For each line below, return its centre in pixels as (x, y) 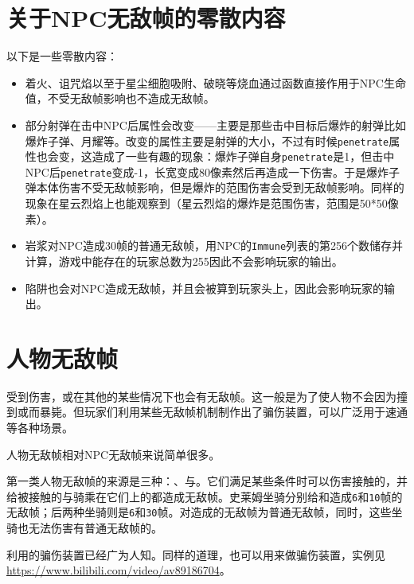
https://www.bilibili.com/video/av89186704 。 (119, 570)
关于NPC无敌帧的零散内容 (146, 18)
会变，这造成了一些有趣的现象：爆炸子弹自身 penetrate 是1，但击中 (221, 156)
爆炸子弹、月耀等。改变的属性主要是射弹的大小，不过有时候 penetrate (207, 140)
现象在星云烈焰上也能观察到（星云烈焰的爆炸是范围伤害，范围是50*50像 (212, 203)
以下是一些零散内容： (62, 56)
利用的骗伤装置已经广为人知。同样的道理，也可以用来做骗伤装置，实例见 (196, 554)
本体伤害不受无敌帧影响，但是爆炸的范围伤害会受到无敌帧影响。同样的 (220, 187)
